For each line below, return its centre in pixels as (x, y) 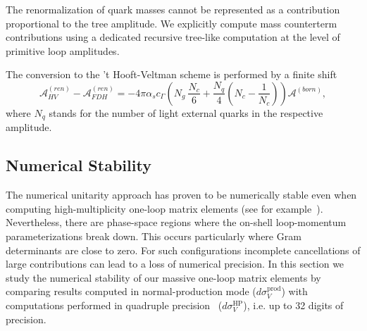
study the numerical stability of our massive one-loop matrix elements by (163, 277)
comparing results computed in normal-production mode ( (131, 291)
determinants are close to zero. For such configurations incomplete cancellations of (183, 250)
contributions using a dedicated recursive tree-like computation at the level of (173, 37)
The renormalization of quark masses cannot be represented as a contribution (173, 9)
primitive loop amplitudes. (63, 50)
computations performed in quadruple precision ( (114, 305)
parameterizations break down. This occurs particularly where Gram (154, 236)
